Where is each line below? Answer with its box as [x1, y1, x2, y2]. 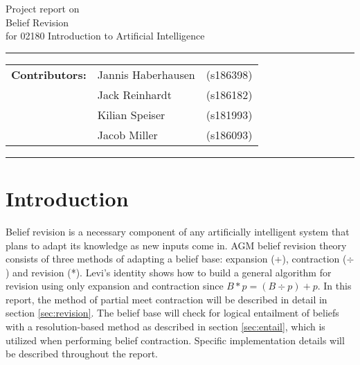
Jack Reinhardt [97, 86, 172, 103]
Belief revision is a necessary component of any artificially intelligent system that [6, 224, 350, 238]
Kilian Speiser [97, 106, 165, 123]
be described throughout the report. [6, 346, 158, 361]
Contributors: [11, 66, 87, 82]
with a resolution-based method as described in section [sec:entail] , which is [6, 319, 325, 334]
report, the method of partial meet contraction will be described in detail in [6, 292, 327, 306]
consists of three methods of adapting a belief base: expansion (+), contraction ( [6, 251, 347, 266]
